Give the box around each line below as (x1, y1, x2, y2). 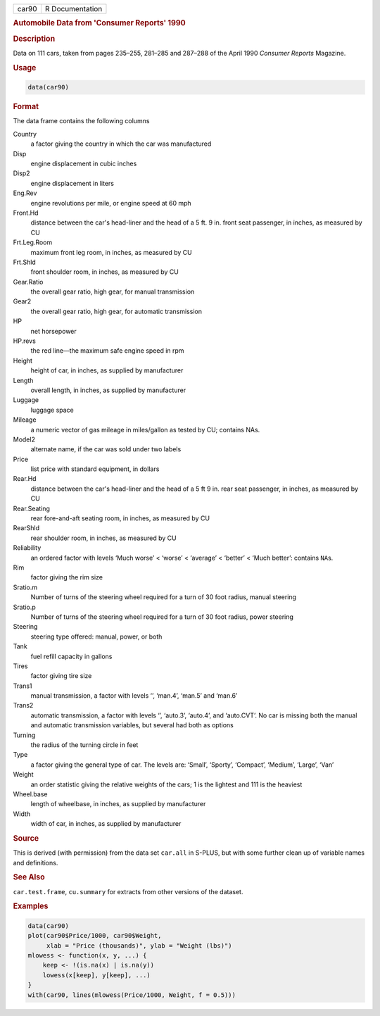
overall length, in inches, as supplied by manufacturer (30, 386, 186, 394)
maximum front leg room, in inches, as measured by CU (30, 248, 193, 256)
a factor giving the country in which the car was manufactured (30, 139, 212, 148)
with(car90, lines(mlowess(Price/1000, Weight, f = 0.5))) (27, 991, 236, 999)
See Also (13, 872, 45, 882)
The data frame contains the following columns (13, 117, 150, 125)
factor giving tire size (30, 672, 92, 680)
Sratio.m (13, 583, 38, 591)
